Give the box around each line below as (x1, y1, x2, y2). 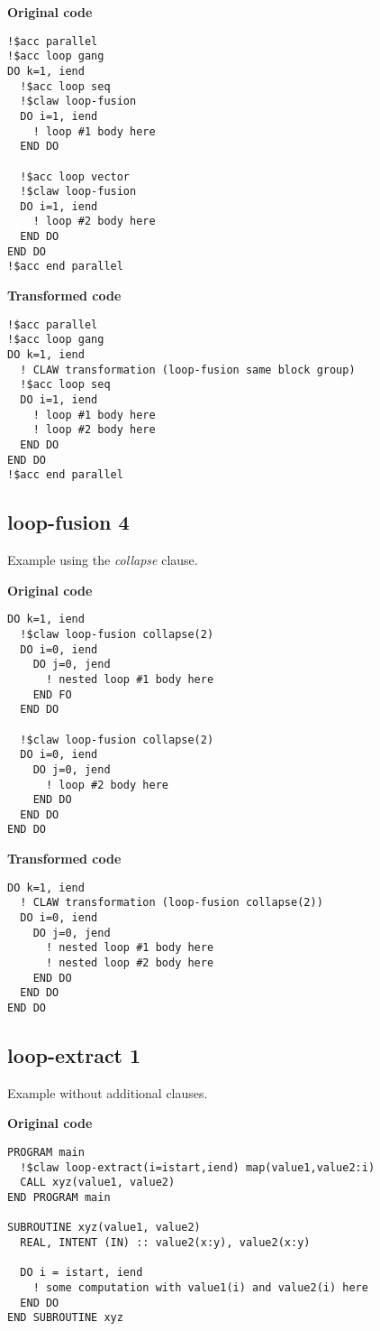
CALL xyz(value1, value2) (20, 1176, 176, 1189)
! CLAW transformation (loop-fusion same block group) (20, 363, 356, 376)
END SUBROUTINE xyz (7, 1311, 123, 1325)
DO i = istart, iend (20, 1266, 143, 1280)
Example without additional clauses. (7, 1083, 208, 1102)
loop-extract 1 (7, 1041, 141, 1069)
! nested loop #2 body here (45, 957, 214, 970)
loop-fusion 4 (7, 508, 130, 536)
